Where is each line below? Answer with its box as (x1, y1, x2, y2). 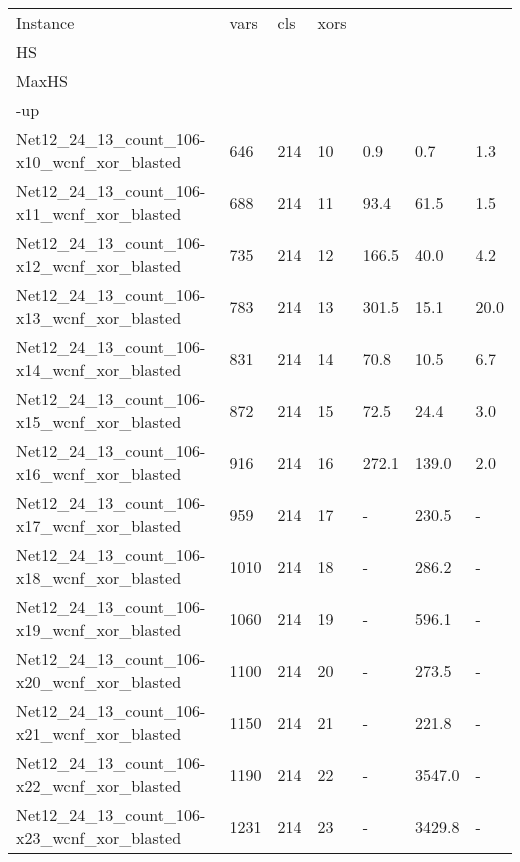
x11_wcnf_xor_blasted (16, 202, 182, 225)
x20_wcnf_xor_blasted (16, 670, 182, 693)
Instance (16, 11, 75, 34)
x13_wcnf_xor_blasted (16, 306, 182, 329)
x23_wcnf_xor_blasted (16, 826, 182, 849)
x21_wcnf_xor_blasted (16, 722, 182, 745)
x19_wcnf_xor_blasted (16, 618, 182, 641)
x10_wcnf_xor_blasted (16, 150, 182, 173)
